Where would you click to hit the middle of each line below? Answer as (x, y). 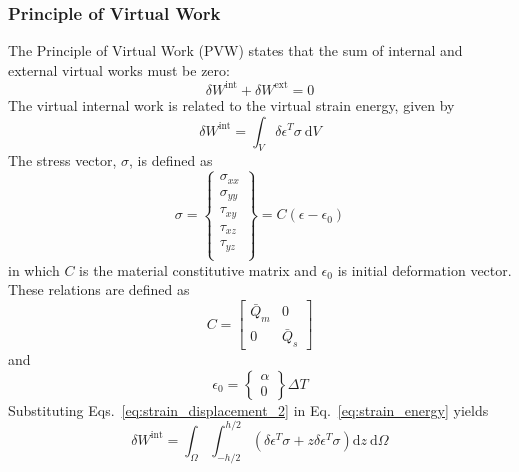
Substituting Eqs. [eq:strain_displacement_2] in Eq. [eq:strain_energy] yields (248, 409)
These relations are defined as (99, 289)
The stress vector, (62, 160)
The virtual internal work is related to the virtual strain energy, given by (231, 104)
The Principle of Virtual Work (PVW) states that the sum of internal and (235, 50)
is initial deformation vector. (424, 269)
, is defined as (171, 160)
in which (34, 269)
